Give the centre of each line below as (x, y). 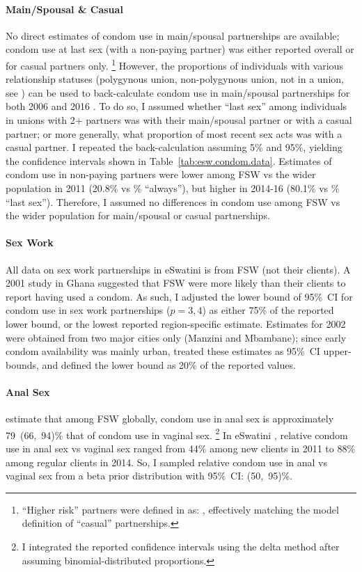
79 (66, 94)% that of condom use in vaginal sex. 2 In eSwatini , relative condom (177, 434)
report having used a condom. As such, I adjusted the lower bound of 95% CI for (179, 296)
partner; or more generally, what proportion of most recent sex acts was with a (174, 133)
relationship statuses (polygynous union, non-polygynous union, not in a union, (175, 79)
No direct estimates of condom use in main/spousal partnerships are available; (173, 35)
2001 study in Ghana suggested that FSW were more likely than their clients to (176, 283)
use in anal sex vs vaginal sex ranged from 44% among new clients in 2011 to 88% (181, 448)
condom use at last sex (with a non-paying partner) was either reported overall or (180, 49)
